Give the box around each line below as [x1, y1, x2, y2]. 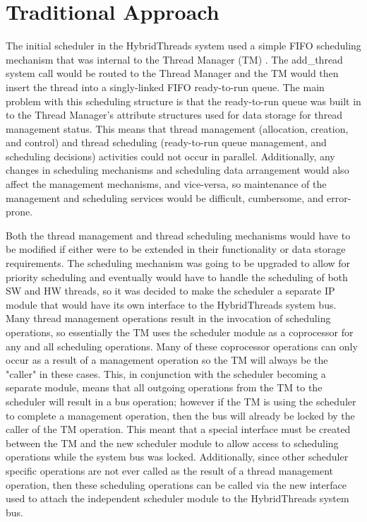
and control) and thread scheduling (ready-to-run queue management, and [6, 135, 327, 150]
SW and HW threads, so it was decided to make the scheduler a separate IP [6, 283, 335, 298]
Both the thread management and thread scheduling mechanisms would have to [6, 227, 351, 242]
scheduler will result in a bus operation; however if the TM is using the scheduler [6, 393, 356, 408]
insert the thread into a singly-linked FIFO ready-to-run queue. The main [6, 79, 325, 94]
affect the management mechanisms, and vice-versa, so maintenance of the [6, 177, 327, 191]
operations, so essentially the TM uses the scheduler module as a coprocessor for [6, 325, 354, 339]
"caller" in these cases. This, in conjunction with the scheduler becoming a [6, 366, 326, 381]
